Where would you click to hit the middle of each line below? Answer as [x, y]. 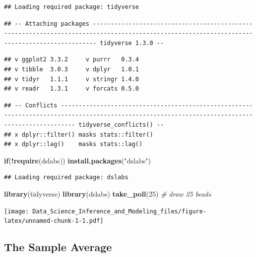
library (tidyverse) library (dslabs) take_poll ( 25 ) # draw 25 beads [108, 193]
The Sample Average [58, 247]
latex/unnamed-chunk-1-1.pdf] [54, 221]
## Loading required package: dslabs [66, 178]
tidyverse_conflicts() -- [121, 125]
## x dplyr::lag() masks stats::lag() [73, 144]
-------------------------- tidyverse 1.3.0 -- [84, 43]
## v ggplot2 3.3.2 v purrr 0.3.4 [72, 60]
